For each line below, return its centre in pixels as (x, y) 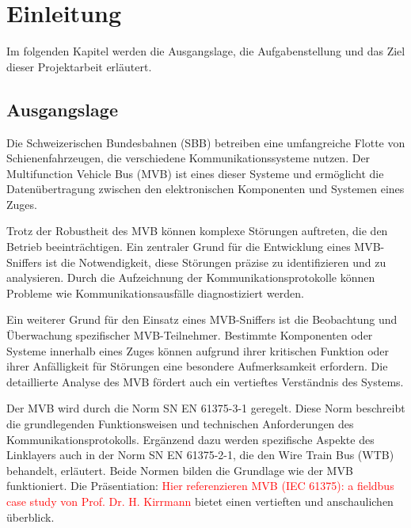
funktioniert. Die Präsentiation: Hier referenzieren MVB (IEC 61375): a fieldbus (200, 486)
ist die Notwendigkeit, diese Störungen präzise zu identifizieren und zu (216, 262)
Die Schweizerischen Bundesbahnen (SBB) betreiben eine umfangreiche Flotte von (206, 142)
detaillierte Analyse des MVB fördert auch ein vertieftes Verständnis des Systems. (205, 381)
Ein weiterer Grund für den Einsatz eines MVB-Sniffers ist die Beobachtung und (202, 319)
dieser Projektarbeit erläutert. (79, 66)
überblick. (30, 517)
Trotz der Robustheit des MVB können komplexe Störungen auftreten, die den (197, 231)
